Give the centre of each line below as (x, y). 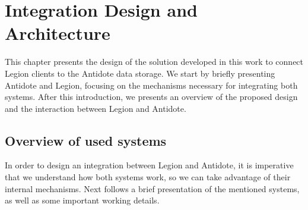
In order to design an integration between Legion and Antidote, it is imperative (149, 165)
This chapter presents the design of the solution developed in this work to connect (154, 62)
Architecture (58, 33)
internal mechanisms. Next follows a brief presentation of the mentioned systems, (152, 188)
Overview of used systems (86, 140)
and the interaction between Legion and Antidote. (96, 108)
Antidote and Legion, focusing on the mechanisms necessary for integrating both (151, 85)
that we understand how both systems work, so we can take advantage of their (148, 177)
